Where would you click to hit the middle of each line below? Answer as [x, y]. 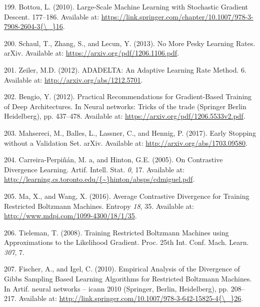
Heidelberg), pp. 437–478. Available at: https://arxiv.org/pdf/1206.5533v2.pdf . [125, 116]
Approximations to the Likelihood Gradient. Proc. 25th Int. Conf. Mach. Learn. [126, 242]
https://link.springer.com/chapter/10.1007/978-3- [177, 16]
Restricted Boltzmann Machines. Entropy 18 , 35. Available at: [99, 206]
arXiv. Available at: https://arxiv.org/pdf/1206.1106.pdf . [91, 53]
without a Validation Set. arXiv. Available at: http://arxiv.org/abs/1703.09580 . [126, 142]
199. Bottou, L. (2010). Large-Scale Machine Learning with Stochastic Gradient [126, 7]
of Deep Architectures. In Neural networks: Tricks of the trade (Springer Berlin [125, 106]
